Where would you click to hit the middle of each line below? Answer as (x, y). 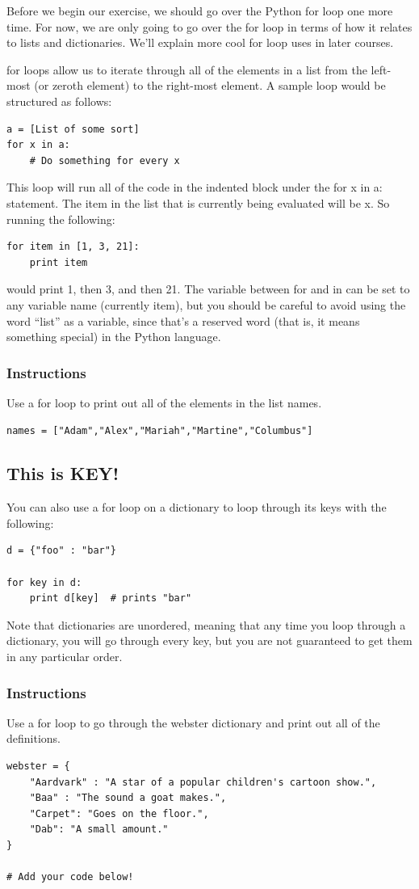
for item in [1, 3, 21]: (73, 247)
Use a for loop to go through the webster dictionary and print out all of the (193, 722)
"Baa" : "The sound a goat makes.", (128, 798)
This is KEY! (63, 473)
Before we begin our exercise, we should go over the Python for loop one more (200, 11)
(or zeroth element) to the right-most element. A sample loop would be (210, 85)
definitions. (34, 738)
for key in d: (44, 582)
